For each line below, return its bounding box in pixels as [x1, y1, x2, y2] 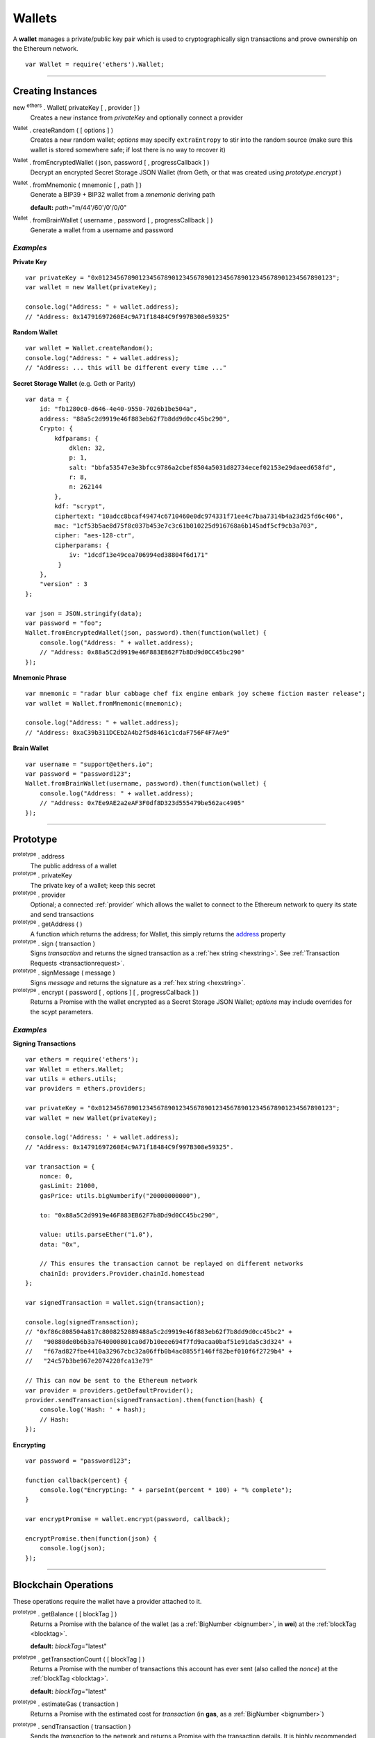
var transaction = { [25, 1162, 95, 1171]
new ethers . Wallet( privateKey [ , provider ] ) [12, 102, 140, 112]
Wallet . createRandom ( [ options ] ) [12, 125, 114, 135]
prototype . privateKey [12, 870, 72, 879]
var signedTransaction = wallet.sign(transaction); [25, 1299, 205, 1307]
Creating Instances [12, 86, 97, 97]
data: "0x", [39, 1240, 81, 1248]
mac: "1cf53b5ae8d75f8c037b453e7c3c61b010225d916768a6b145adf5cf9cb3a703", [54, 522, 319, 530]
